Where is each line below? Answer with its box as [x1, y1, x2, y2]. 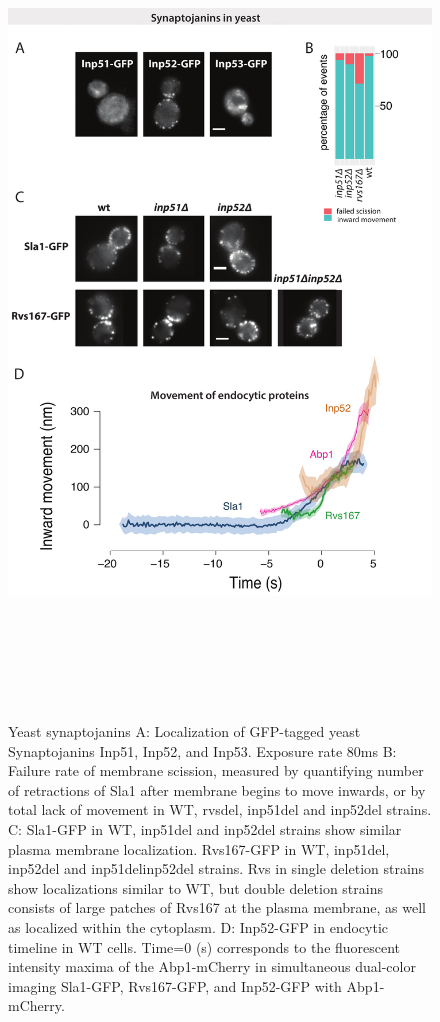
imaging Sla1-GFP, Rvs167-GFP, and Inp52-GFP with [8, 975, 342, 996]
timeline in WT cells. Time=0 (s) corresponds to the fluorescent [8, 936, 401, 957]
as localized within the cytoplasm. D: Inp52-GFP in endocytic [8, 917, 389, 938]
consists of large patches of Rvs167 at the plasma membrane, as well [8, 897, 427, 918]
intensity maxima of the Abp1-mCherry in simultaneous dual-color [8, 956, 416, 977]
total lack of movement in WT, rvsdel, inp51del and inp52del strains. [8, 799, 432, 820]
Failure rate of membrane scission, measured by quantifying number [8, 760, 424, 781]
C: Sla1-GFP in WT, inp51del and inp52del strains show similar [8, 819, 402, 840]
